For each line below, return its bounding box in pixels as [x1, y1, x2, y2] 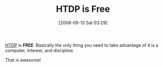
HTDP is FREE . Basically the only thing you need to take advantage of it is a [5, 42, 159, 48]
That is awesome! [5, 57, 41, 63]
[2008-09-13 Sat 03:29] [58, 20, 108, 26]
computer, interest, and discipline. [5, 47, 75, 53]
